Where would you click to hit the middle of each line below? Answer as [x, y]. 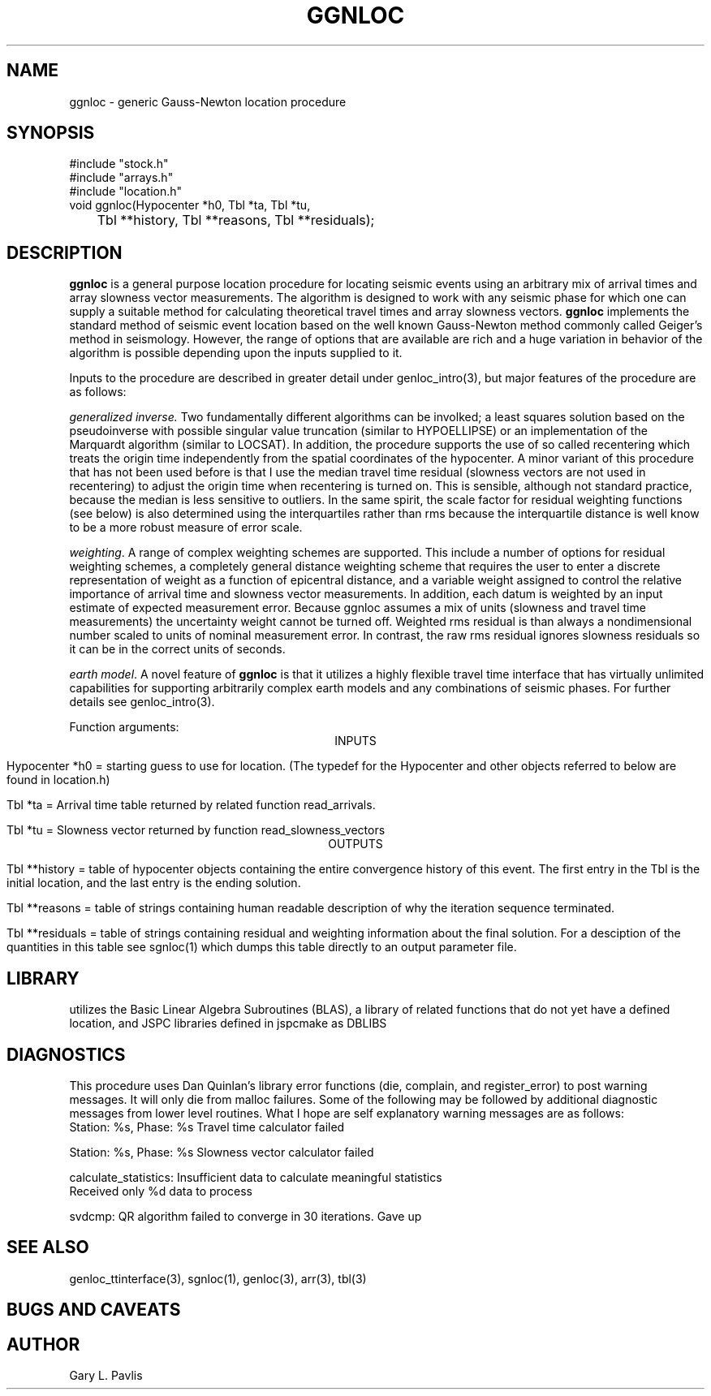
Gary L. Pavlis [106, 1376]
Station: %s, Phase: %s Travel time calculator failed [207, 1127]
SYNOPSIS [51, 133]
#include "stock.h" [119, 164]
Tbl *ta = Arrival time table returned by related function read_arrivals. [191, 805]
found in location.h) [58, 780]
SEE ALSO [48, 1247]
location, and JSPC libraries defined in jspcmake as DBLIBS [228, 1023]
